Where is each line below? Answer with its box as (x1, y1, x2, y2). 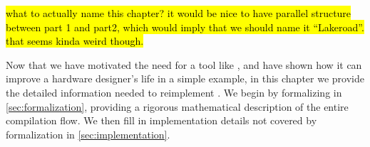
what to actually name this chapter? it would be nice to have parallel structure (6, 6, 351, 20)
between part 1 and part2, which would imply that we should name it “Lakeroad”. (6, 19, 364, 34)
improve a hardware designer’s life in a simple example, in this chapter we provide (6, 71, 364, 86)
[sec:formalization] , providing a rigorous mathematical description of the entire (6, 99, 349, 114)
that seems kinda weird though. (6, 33, 144, 48)
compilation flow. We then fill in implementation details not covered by (6, 113, 317, 128)
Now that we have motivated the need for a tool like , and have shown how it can (6, 57, 362, 72)
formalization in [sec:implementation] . (6, 126, 170, 141)
